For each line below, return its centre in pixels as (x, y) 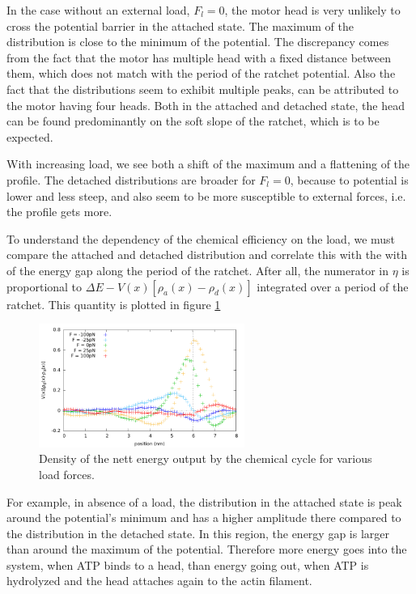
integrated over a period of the (333, 286)
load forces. (67, 474)
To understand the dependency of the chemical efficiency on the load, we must (201, 238)
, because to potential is (349, 179)
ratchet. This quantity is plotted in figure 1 (114, 304)
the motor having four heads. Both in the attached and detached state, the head (206, 105)
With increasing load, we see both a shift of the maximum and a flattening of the (208, 164)
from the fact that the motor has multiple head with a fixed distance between (199, 57)
